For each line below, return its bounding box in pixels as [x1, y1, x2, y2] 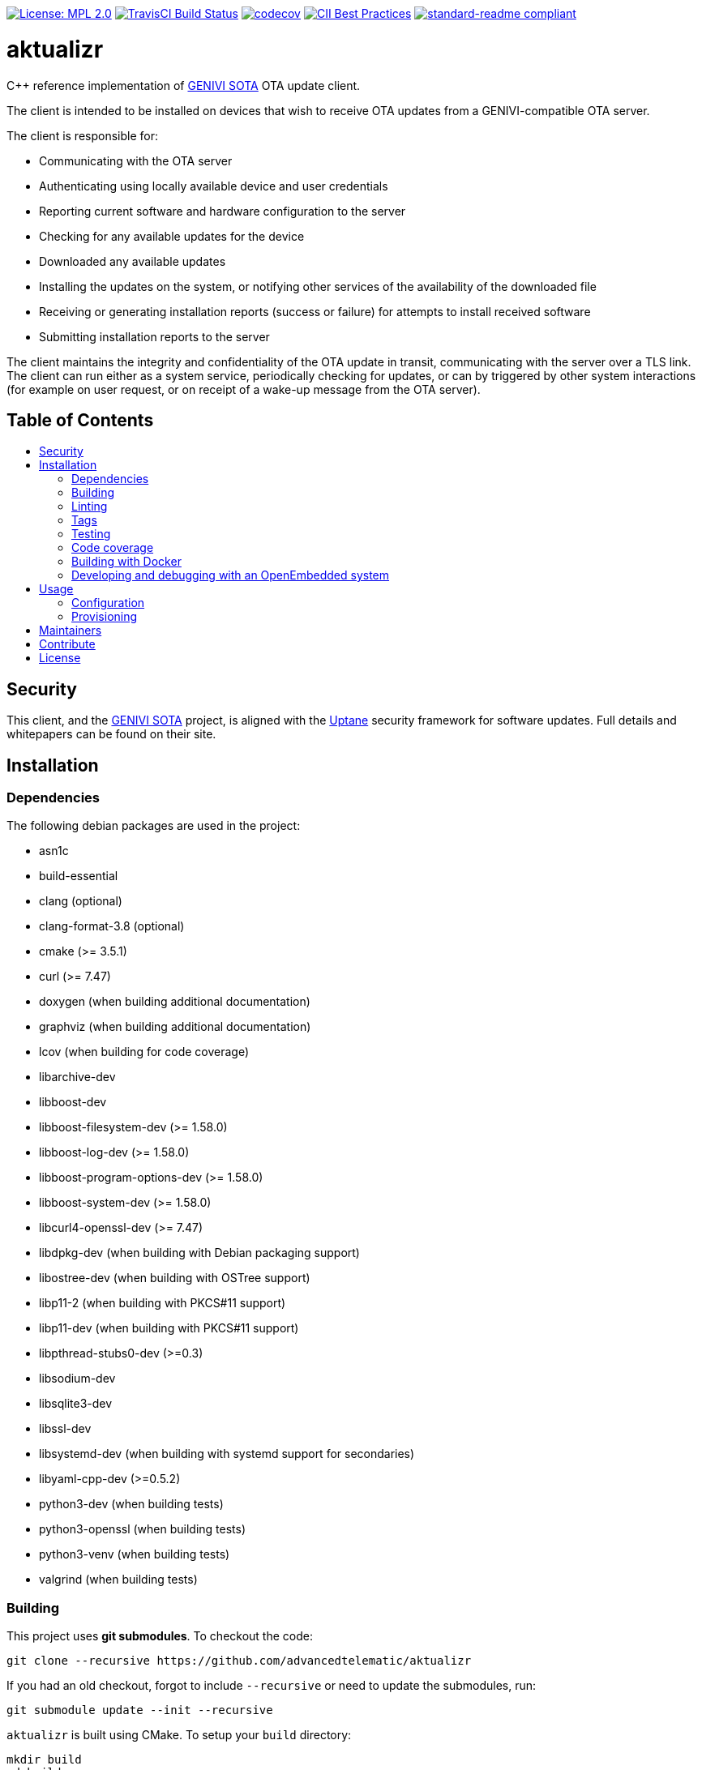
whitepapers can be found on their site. [6, 727, 216, 742]
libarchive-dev [39, 1070, 116, 1084]
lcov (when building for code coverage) [39, 1045, 250, 1059]
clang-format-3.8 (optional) [39, 919, 185, 934]
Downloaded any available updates [39, 254, 226, 268]
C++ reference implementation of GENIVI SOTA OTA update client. [6, 78, 361, 92]
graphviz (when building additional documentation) [39, 1020, 311, 1034]
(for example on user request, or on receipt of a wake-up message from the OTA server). [6, 382, 481, 396]
